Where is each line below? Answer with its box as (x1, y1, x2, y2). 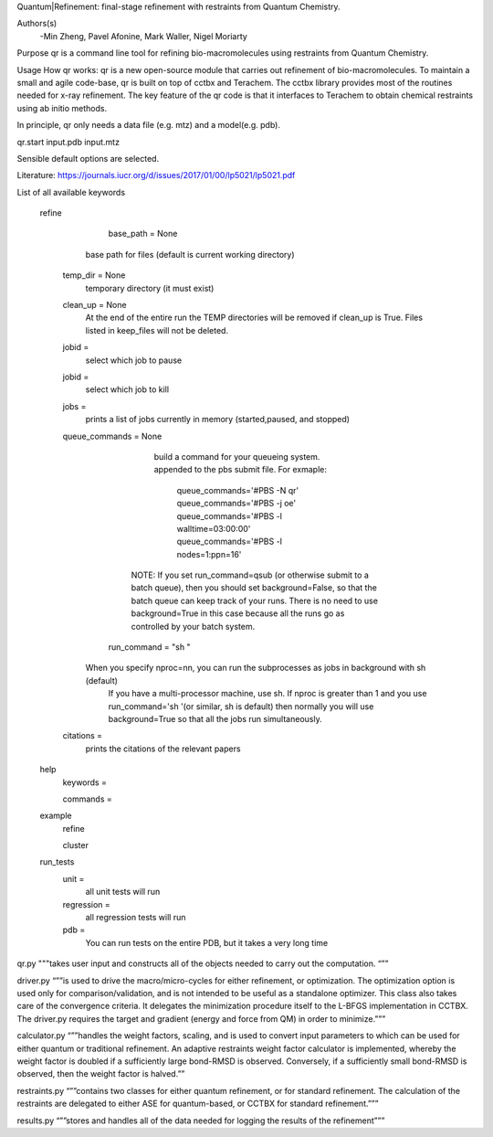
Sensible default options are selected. (16, 153, 160, 164)
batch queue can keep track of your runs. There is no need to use (131, 595, 379, 606)
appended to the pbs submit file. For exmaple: (153, 464, 328, 475)
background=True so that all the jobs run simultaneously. (108, 713, 323, 724)
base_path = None (108, 228, 178, 239)
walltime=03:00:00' (176, 523, 251, 534)
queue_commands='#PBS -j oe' (176, 498, 297, 509)
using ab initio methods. (16, 102, 108, 113)
